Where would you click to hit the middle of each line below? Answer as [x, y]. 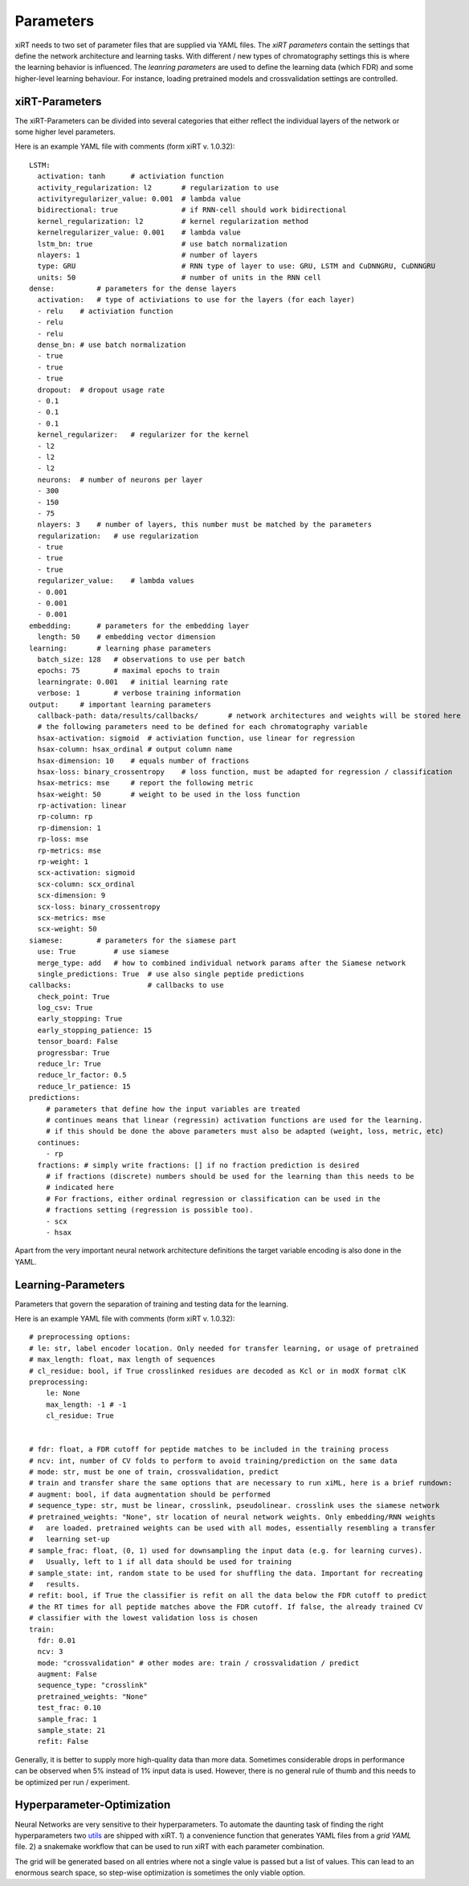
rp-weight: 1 [63, 862]
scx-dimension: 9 [71, 896]
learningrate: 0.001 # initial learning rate [133, 682]
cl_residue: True [80, 1416]
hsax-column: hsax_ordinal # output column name [135, 750]
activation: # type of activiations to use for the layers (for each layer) [196, 300]
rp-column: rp [65, 817]
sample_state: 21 [71, 1731]
